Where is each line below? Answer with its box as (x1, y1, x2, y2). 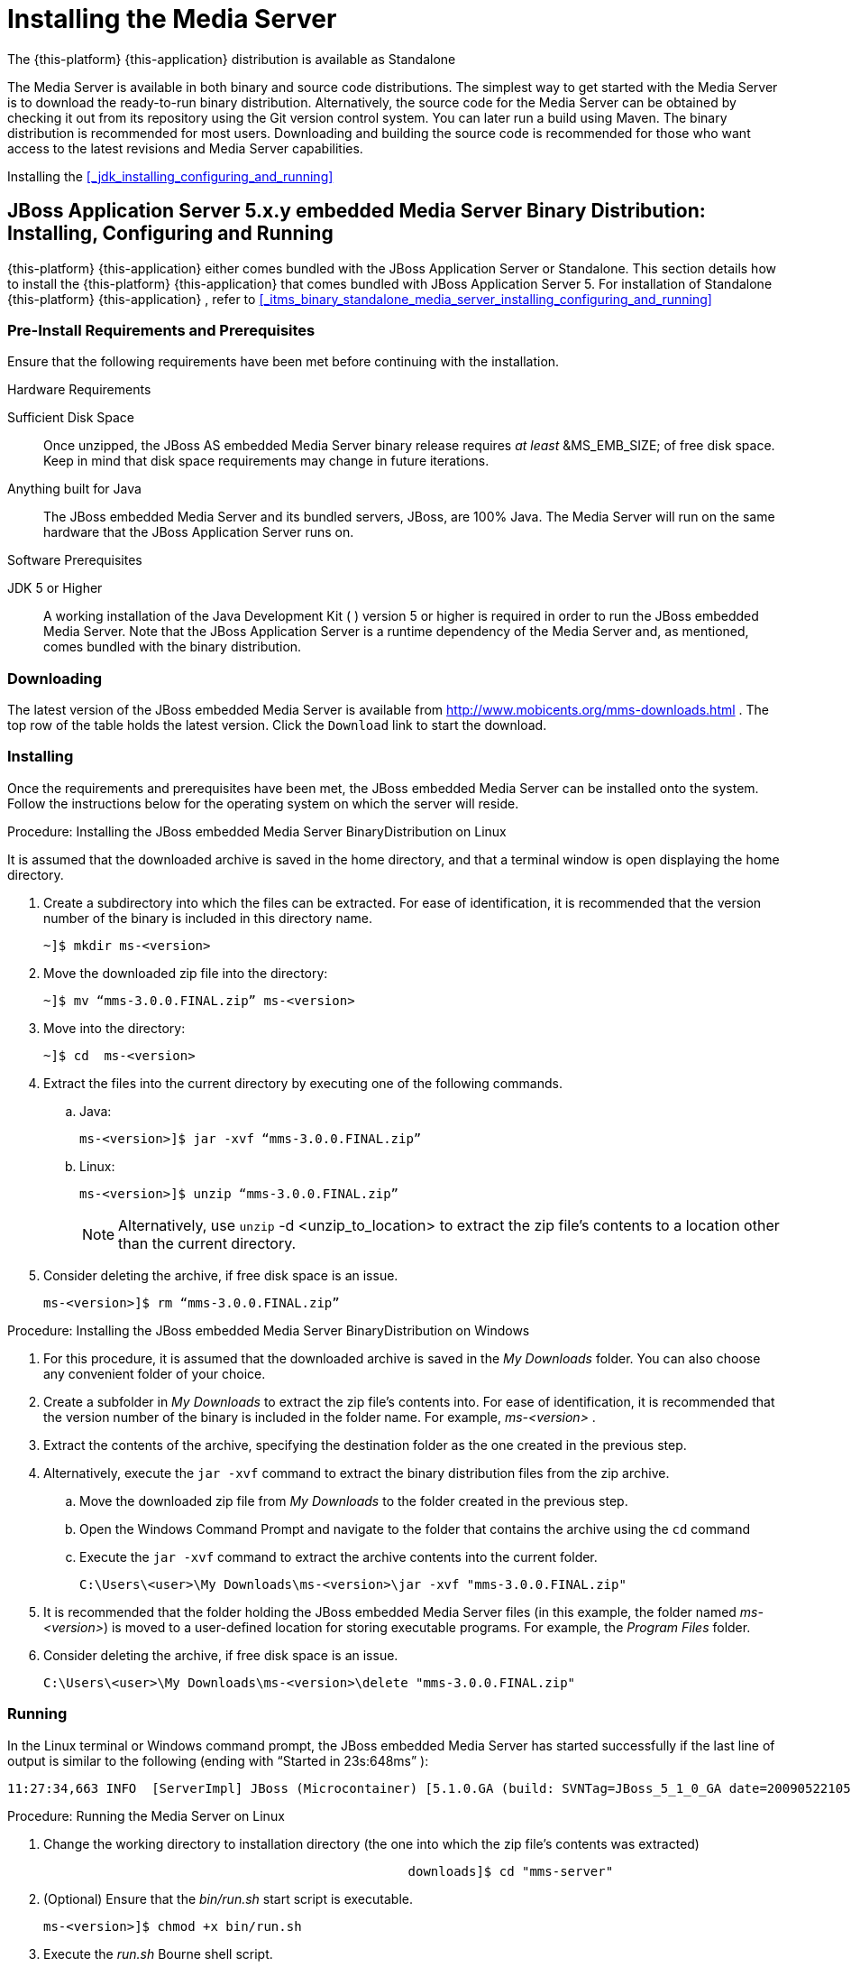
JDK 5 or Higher (7, 580, 103, 596)
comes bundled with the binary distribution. (43, 639, 302, 655)
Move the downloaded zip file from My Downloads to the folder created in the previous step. (79, 1492, 628, 1509)
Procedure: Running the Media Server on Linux (7, 1807, 285, 1824)
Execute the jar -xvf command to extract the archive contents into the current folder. (79, 1548, 598, 1565)
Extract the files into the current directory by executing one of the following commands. (43, 1075, 563, 1091)
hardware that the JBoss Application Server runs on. (43, 524, 354, 540)
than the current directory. (118, 1233, 297, 1252)
